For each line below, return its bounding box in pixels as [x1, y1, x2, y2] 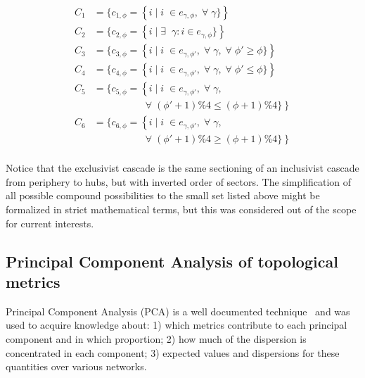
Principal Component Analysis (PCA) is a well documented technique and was [6, 303, 350, 318]
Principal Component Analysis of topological [6, 250, 338, 272]
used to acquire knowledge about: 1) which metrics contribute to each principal [6, 317, 347, 332]
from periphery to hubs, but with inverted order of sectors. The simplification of [6, 174, 352, 189]
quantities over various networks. [6, 359, 147, 374]
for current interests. [6, 215, 94, 230]
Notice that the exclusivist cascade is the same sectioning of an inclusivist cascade [6, 160, 359, 175]
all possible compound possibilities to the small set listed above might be [6, 188, 320, 203]
